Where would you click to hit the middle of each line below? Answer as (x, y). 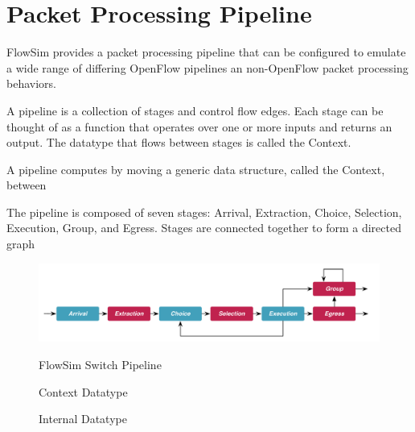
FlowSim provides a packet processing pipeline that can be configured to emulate (206, 52)
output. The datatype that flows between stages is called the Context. (179, 142)
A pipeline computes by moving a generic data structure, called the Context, (196, 169)
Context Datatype (83, 391)
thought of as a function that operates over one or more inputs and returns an (199, 126)
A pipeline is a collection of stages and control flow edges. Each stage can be (195, 110)
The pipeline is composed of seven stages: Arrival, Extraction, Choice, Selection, (204, 212)
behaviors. (31, 83)
